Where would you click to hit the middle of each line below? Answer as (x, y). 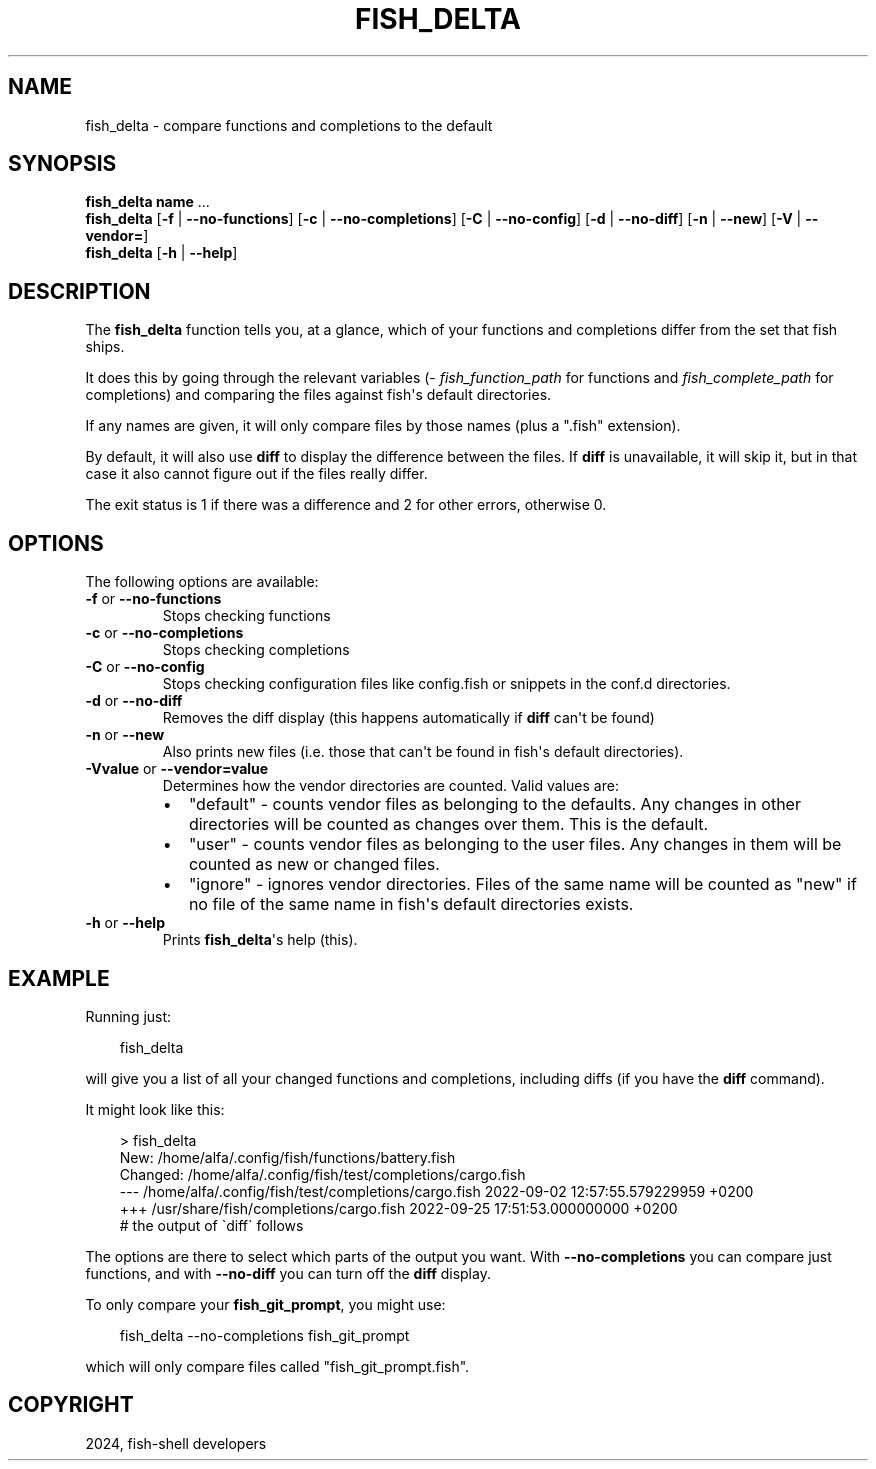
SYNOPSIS (62, 164)
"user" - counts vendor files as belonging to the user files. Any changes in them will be (515, 844)
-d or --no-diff (134, 701)
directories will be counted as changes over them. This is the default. (448, 824)
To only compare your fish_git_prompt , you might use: (265, 1304)
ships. (105, 347)
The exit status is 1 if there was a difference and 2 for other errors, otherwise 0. (346, 505)
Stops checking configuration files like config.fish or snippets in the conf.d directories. (446, 684)
